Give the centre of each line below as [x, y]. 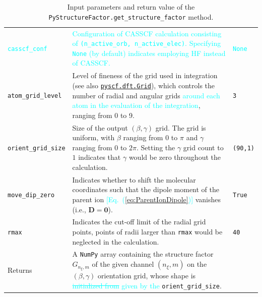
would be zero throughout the [175, 157]
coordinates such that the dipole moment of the [146, 189]
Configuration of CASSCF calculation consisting [147, 33]
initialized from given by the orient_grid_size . [147, 285]
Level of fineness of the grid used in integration [145, 75]
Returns [20, 270]
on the [197, 264]
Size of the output [100, 127]
